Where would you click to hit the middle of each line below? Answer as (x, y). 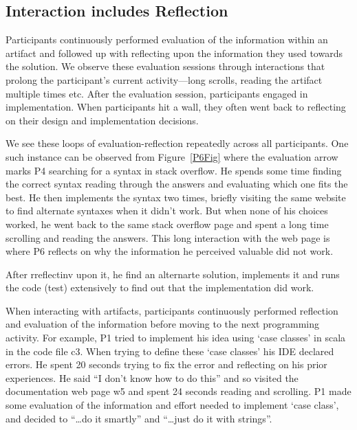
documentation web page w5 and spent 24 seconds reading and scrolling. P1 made (178, 391)
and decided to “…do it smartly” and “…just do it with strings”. (139, 418)
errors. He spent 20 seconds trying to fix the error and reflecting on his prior (166, 364)
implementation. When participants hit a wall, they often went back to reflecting (176, 107)
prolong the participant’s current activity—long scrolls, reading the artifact (164, 79)
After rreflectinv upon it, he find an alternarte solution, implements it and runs (173, 274)
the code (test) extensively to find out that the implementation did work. (160, 287)
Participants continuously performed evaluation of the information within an (167, 39)
